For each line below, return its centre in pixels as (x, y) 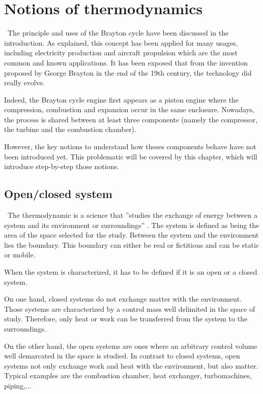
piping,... (18, 385)
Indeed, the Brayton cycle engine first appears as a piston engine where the (122, 99)
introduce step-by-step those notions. (62, 166)
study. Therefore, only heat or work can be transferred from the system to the (126, 319)
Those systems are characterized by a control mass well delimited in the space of (130, 308)
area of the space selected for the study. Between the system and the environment (131, 235)
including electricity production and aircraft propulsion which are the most (121, 53)
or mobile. (20, 255)
